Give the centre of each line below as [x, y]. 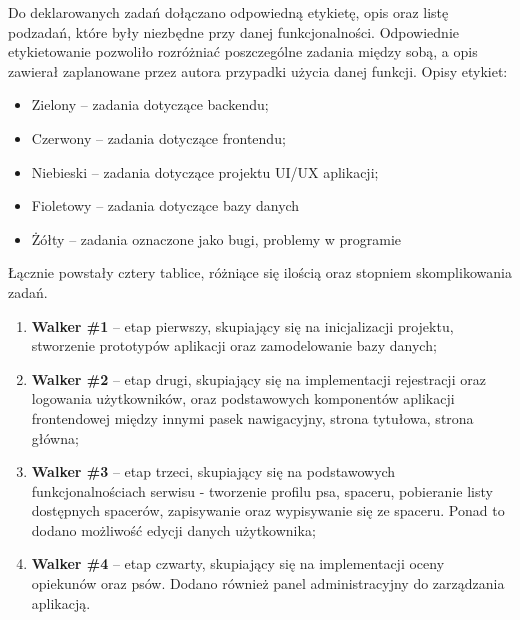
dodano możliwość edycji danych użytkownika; [173, 529]
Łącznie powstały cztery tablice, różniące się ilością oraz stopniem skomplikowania [260, 272]
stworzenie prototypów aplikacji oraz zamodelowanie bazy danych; [234, 345]
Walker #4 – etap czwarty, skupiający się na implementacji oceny [238, 563]
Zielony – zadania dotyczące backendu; [150, 104]
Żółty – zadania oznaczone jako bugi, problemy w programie [216, 238]
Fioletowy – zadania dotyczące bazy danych [165, 205]
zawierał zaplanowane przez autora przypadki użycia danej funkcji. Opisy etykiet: [258, 70]
